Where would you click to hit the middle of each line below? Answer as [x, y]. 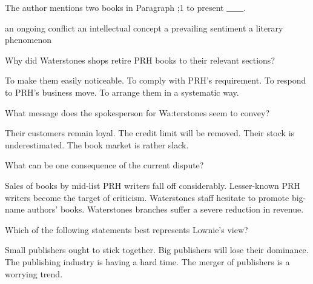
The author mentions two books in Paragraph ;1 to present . [126, 7]
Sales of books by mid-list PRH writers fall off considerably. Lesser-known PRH [153, 185]
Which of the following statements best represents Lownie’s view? [127, 229]
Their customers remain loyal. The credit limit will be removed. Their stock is [150, 133]
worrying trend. [34, 273]
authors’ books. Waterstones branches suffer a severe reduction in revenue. [166, 209]
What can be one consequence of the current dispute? [104, 165]
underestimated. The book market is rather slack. [97, 144]
